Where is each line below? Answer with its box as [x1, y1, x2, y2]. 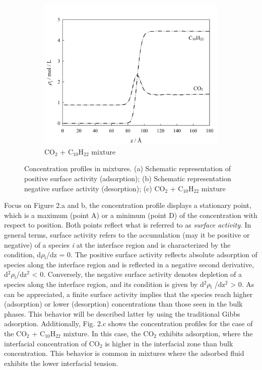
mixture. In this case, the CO [63, 328, 154, 338]
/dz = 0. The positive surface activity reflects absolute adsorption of [46, 249, 257, 260]
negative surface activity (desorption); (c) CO [24, 183, 165, 193]
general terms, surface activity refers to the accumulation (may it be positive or [4, 230, 250, 240]
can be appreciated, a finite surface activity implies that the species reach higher [4, 288, 253, 299]
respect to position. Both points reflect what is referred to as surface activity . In [4, 219, 251, 230]
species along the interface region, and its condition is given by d [4, 278, 204, 289]
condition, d [4, 249, 41, 260]
